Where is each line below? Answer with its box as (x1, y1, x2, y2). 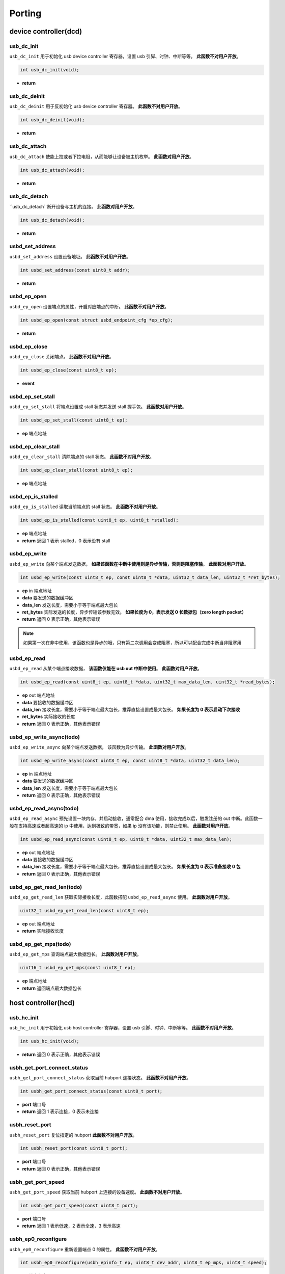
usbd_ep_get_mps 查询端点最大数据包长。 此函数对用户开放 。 (9, 951, 142, 958)
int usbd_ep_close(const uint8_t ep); (20, 367, 117, 373)
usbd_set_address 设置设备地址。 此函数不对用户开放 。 (9, 253, 131, 259)
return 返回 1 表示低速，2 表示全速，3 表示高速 (22, 1223, 121, 1229)
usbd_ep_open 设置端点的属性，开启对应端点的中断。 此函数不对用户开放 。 (9, 303, 169, 309)
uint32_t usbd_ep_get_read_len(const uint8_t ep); (20, 908, 150, 913)
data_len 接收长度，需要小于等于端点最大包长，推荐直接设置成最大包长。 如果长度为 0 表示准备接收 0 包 (22, 864, 241, 870)
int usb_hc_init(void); (20, 1038, 80, 1044)
